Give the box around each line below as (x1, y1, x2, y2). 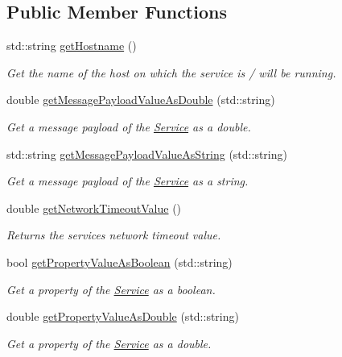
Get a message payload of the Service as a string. (6, 172, 249, 189)
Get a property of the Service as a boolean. (6, 280, 216, 297)
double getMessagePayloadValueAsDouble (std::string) (6, 91, 275, 108)
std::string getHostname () (6, 37, 137, 54)
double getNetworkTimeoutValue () (6, 199, 182, 216)
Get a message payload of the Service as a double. (6, 118, 251, 135)
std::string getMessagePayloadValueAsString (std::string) (6, 145, 287, 162)
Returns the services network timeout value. (6, 226, 221, 243)
